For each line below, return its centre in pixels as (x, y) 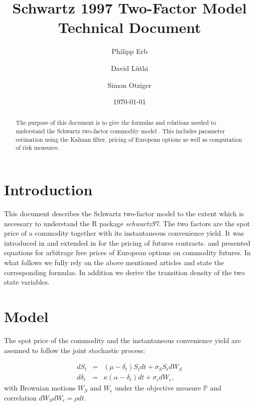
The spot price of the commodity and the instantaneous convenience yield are (123, 340)
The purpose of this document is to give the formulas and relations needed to (116, 123)
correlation (20, 397)
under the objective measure (158, 388)
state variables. (27, 282)
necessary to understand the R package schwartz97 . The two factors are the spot (127, 223)
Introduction (48, 190)
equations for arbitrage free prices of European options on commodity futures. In (127, 252)
